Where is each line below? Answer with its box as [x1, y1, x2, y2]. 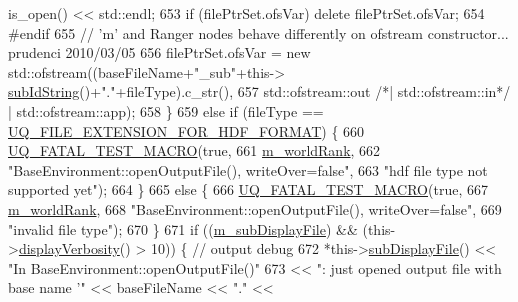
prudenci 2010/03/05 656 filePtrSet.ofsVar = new [8, 42, 311, 63]
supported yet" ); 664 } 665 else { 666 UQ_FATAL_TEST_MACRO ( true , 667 [8, 179, 488, 200]
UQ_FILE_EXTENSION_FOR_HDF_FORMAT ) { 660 [8, 120, 365, 141]
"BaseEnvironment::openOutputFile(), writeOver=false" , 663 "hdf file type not [8, 159, 488, 180]
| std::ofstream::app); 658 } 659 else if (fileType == [8, 100, 324, 121]
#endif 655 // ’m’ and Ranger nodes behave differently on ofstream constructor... [8, 22, 509, 43]
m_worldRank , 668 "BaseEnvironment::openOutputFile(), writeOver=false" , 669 [8, 198, 502, 219]
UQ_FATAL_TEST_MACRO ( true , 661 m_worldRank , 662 [8, 140, 381, 161]
